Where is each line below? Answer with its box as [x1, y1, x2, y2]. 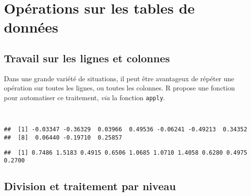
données [4, 17, 59, 37]
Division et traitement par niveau [4, 178, 176, 194]
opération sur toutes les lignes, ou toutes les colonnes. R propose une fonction [4, 83, 235, 93]
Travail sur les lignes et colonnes [4, 50, 170, 65]
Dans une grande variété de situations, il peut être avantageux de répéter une [4, 73, 234, 83]
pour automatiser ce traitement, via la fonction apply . [4, 92, 165, 102]
